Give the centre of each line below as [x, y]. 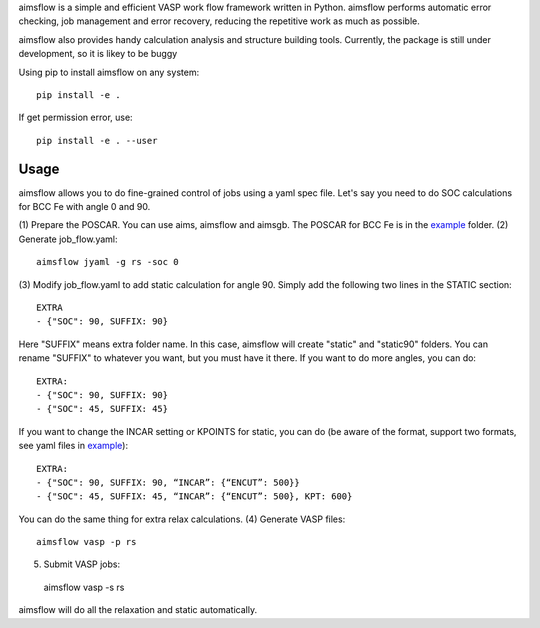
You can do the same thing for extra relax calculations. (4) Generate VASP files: [182, 519]
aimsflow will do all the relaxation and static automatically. [138, 610]
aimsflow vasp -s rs [84, 587]
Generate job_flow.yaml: [68, 239]
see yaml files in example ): [73, 446]
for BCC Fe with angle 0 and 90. [84, 207]
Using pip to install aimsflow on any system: [109, 72]
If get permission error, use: [76, 117]
